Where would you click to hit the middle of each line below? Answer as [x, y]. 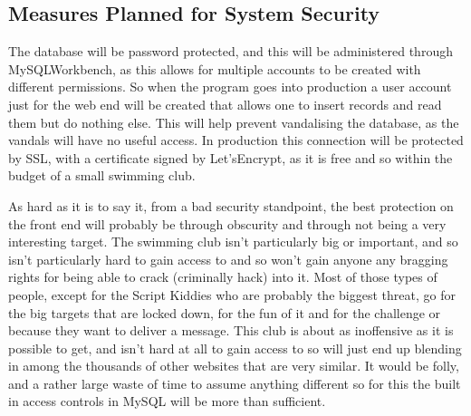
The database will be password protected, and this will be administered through [231, 51]
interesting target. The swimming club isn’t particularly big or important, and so [233, 242]
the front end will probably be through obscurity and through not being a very [227, 223]
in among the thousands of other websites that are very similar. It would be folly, [234, 366]
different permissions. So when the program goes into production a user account [230, 87]
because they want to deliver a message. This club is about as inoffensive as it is [231, 330]
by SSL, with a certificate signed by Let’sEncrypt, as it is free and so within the [231, 157]
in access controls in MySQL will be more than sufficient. [167, 401]
